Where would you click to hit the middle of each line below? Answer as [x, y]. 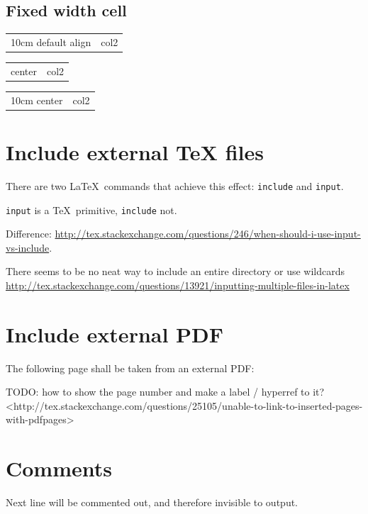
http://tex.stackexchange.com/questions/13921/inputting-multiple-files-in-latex [178, 285]
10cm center [37, 100]
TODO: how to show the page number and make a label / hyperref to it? [165, 392]
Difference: [29, 234]
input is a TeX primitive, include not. [91, 209]
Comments [59, 468]
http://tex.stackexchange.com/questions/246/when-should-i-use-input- [208, 234]
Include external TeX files [135, 151]
